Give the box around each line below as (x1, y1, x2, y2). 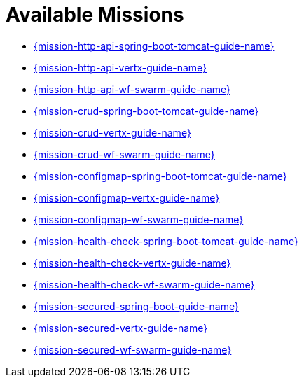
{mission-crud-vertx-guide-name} (34, 126, 191, 139)
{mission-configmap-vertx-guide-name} (34, 191, 220, 204)
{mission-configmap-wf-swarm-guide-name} (34, 213, 244, 225)
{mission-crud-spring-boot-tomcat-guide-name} (34, 104, 259, 117)
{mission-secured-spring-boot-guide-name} (34, 300, 239, 312)
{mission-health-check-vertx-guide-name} (34, 256, 231, 269)
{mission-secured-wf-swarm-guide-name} (34, 343, 232, 356)
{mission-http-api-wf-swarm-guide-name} (34, 83, 230, 95)
